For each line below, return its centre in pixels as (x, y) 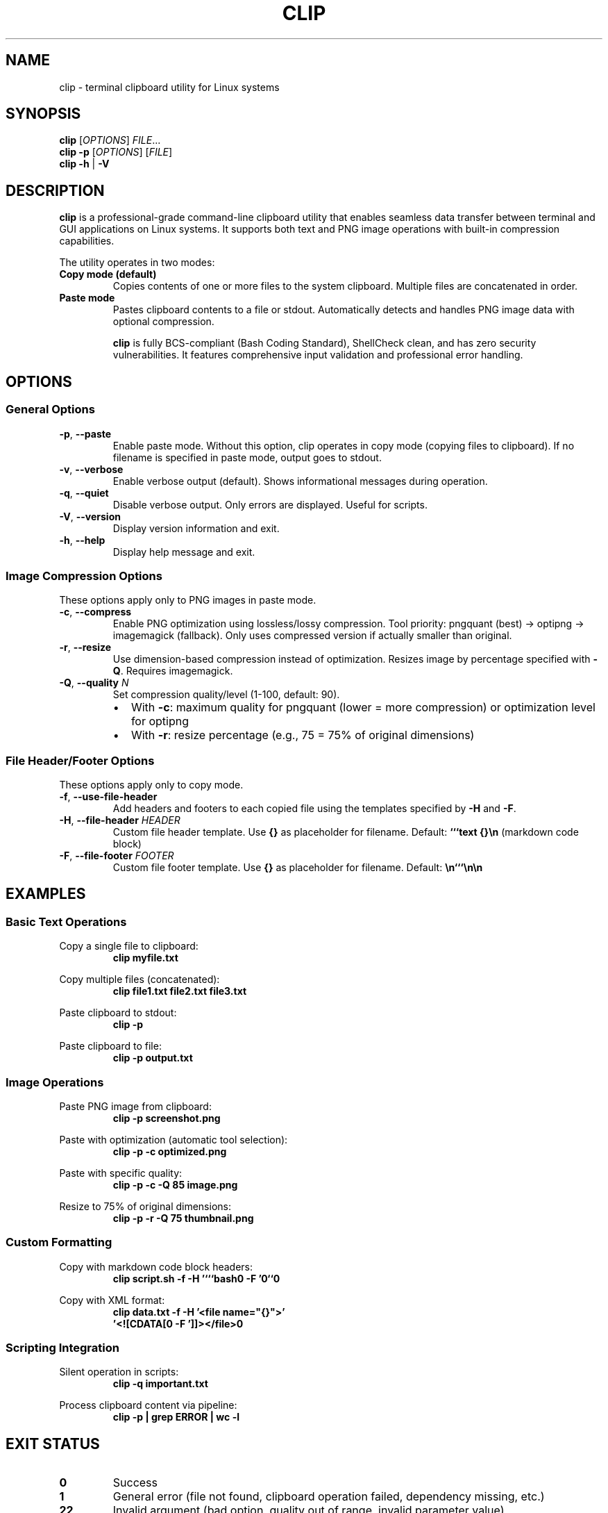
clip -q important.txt (160, 1384)
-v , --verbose (91, 469)
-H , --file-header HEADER (120, 820)
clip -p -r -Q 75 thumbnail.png (183, 1218)
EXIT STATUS (53, 1444)
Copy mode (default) (108, 274)
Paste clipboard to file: (110, 1046)
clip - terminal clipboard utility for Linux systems (169, 87)
